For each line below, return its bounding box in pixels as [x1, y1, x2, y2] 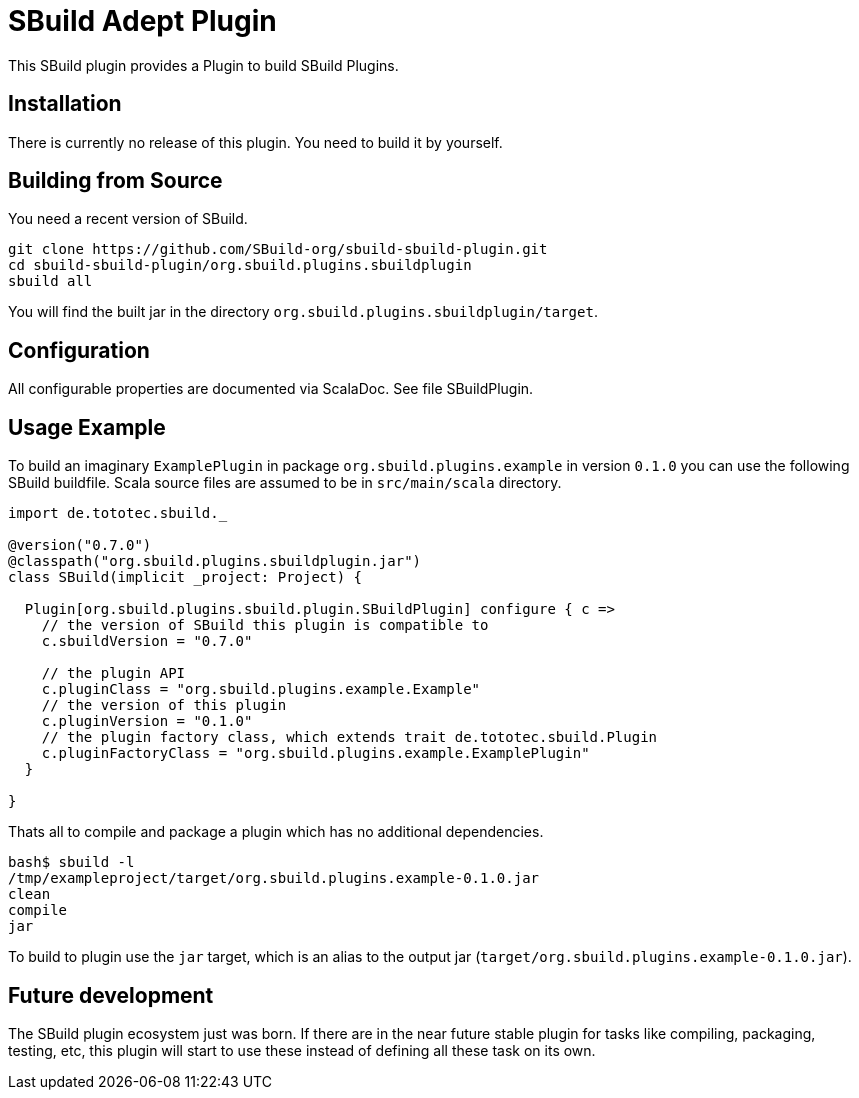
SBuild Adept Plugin [8, 4, 277, 38]
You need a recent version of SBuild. [8, 210, 248, 228]
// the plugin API [41, 665, 186, 682]
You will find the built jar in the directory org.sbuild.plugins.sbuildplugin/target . [8, 303, 598, 321]
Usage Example [8, 414, 166, 440]
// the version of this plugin [41, 697, 287, 714]
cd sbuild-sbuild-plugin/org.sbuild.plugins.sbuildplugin [8, 257, 472, 274]
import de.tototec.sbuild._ [8, 505, 228, 522]
